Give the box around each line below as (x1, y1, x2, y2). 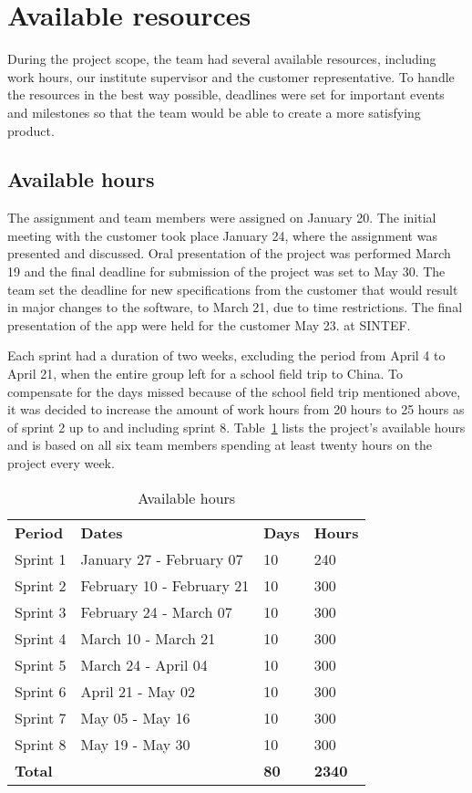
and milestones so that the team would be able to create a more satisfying (7, 102, 421, 121)
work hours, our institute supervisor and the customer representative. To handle (7, 67, 455, 86)
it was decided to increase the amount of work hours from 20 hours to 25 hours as (7, 400, 465, 419)
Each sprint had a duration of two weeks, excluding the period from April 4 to (7, 346, 446, 365)
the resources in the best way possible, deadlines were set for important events (7, 85, 445, 104)
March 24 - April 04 (80, 653, 208, 675)
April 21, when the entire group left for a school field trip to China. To (7, 364, 403, 383)
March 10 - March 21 (80, 627, 216, 649)
